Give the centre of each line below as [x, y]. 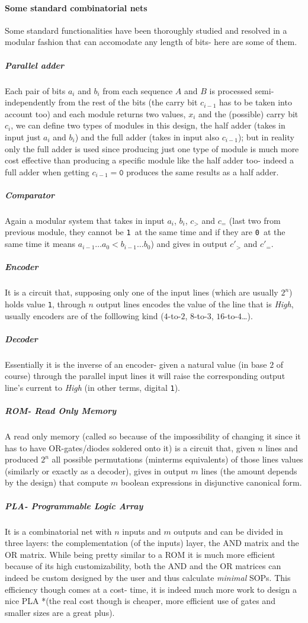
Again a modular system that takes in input [85, 220]
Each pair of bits [35, 90]
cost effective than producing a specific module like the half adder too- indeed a [149, 160]
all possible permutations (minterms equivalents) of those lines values [177, 459]
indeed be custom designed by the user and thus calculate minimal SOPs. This [148, 577]
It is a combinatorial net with [58, 531]
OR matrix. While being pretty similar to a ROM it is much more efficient [140, 554]
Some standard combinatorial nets [76, 7]
